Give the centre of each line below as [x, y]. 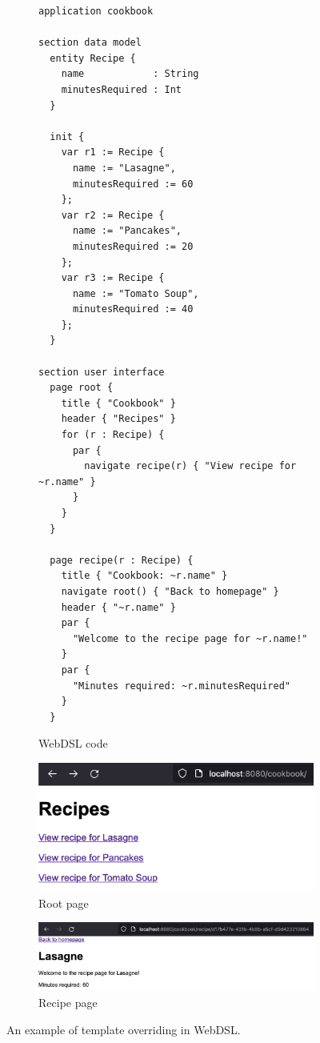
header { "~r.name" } [118, 607]
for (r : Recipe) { [113, 435]
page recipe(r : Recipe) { [122, 560]
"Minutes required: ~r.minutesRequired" [181, 686]
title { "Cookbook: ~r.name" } [144, 576]
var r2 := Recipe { [113, 215]
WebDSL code [73, 743]
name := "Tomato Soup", [136, 293]
